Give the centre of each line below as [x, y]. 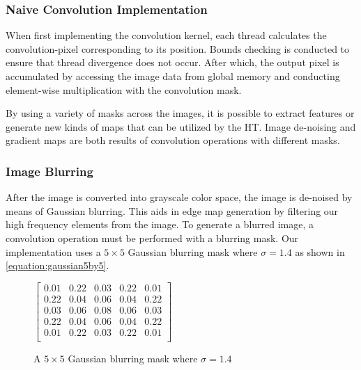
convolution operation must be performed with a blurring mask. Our [152, 238]
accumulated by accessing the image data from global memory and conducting [173, 76]
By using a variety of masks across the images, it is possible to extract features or [180, 113]
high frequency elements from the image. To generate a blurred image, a [160, 224]
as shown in [320, 251]
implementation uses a [53, 251]
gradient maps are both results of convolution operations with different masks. [173, 140]
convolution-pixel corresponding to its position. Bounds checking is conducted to [178, 48]
